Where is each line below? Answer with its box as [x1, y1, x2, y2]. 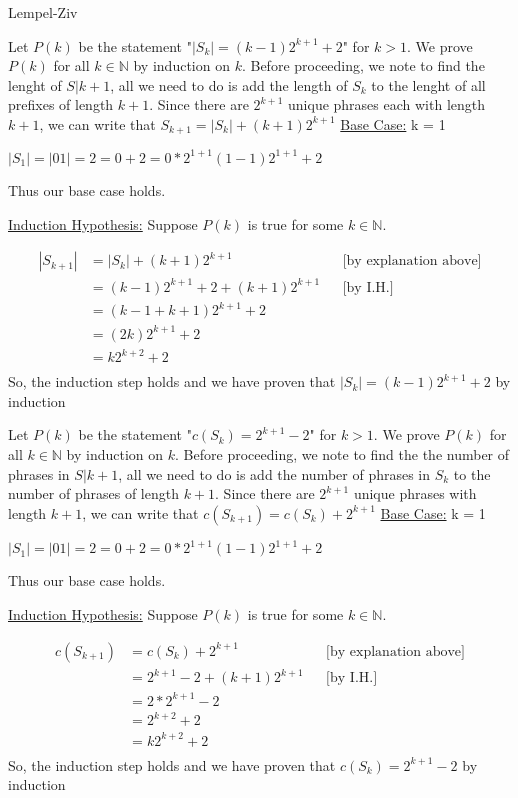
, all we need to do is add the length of [110, 74, 348, 95]
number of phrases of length [8, 483, 179, 504]
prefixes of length [8, 94, 114, 115]
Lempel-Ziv [8, 2, 78, 22]
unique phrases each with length [288, 94, 486, 115]
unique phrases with [353, 483, 477, 504]
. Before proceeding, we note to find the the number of [175, 444, 510, 465]
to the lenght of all [371, 74, 486, 95]
